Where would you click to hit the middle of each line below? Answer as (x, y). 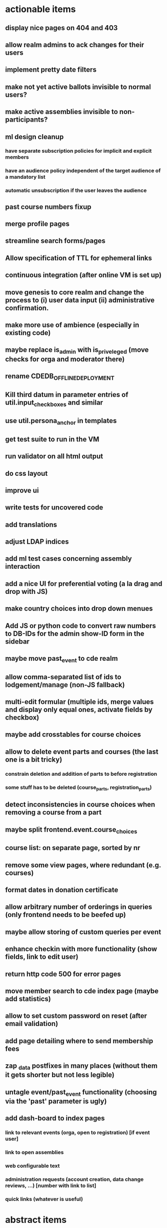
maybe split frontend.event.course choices (71, 830)
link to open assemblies (34, 1153)
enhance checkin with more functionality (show (81, 949)
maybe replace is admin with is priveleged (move (77, 350)
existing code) (28, 333)
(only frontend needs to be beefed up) (65, 915)
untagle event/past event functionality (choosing (81, 1093)
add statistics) (28, 999)
